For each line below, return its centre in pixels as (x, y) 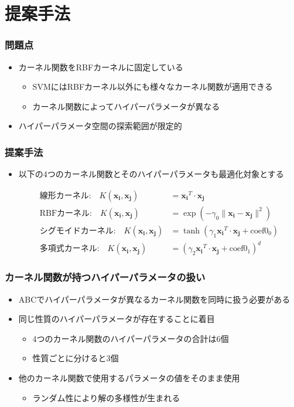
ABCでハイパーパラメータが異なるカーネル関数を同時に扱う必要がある (154, 299)
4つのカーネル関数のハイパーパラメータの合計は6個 (131, 338)
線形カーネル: (65, 196)
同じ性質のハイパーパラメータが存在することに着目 (117, 319)
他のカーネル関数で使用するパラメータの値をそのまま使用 (129, 378)
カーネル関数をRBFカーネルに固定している (101, 67)
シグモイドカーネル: (78, 231)
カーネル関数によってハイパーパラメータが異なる (126, 106)
